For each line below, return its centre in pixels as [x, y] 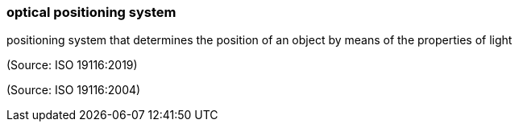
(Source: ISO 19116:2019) [72, 65]
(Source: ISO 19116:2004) [74, 90]
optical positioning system [91, 12]
